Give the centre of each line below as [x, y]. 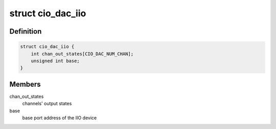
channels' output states [47, 104]
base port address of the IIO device [60, 118]
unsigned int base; [55, 61]
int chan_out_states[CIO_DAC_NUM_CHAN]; [82, 54]
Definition [26, 31]
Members [25, 84]
